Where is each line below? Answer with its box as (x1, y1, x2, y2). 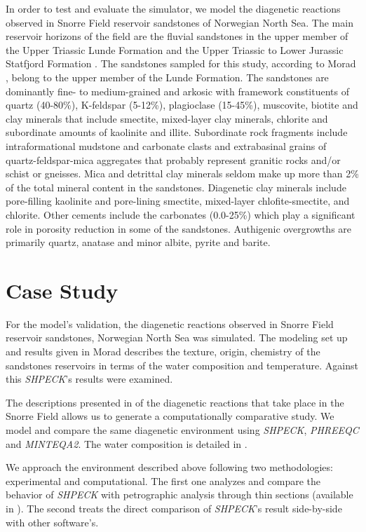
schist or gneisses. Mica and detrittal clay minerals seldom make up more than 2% (6, 166, 359, 181)
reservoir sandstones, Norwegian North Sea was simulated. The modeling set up (6, 330, 348, 345)
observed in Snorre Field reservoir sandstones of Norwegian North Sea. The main (6, 15, 353, 29)
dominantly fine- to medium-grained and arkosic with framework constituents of (6, 83, 350, 98)
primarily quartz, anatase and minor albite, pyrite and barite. (6, 235, 271, 250)
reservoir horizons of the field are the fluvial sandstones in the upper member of (6, 29, 348, 43)
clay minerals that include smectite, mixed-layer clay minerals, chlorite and (6, 111, 328, 125)
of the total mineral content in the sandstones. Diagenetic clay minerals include (6, 179, 346, 194)
